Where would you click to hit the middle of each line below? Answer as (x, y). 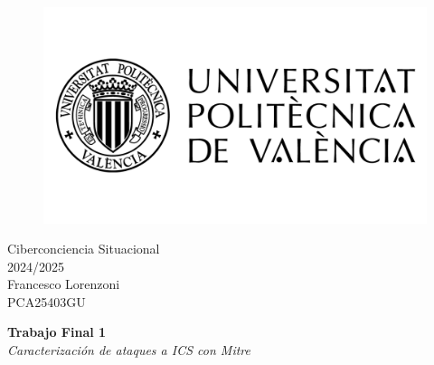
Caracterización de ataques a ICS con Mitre (129, 350)
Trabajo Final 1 (57, 332)
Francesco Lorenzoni (64, 284)
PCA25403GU (47, 301)
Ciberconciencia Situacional (84, 249)
